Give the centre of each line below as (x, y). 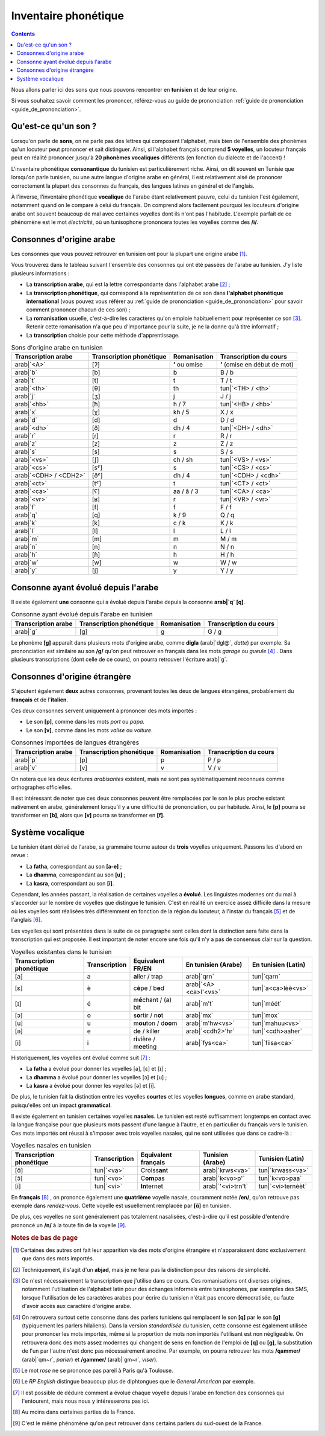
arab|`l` (25, 531)
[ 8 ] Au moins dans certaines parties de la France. (74, 1412)
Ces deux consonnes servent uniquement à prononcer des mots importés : (104, 711)
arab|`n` (26, 547)
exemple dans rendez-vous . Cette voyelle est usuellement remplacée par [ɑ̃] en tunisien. (121, 1205)
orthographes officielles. (42, 787)
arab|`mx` (200, 1015)
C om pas (153, 1178)
